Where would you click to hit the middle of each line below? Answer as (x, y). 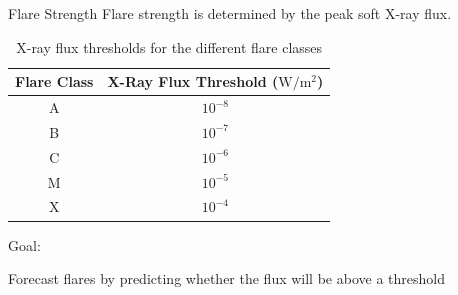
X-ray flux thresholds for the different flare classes (169, 46)
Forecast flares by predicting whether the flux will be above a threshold (226, 278)
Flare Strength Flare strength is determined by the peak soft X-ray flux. (230, 13)
